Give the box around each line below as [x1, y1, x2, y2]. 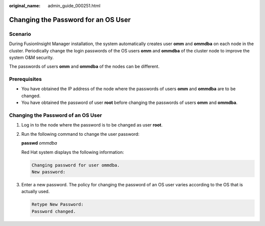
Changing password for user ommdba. [31, 162, 120, 168]
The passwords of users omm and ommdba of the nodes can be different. [9, 64, 159, 70]
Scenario [9, 30, 31, 37]
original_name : [9, 3, 41, 8]
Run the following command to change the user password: [21, 131, 140, 137]
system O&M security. [9, 54, 54, 60]
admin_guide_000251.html [48, 3, 101, 8]
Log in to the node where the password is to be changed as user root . [21, 122, 163, 128]
